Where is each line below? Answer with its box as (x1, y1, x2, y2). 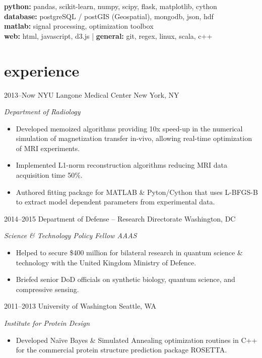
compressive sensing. (16, 283, 79, 294)
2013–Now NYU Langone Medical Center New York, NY (4, 89, 179, 100)
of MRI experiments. (16, 142, 80, 153)
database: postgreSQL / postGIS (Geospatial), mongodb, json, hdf (4, 11, 214, 21)
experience (4, 60, 80, 81)
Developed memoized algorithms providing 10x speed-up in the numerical (16, 123, 243, 133)
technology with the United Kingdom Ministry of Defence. (16, 257, 196, 267)
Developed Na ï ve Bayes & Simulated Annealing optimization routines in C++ (16, 334, 257, 345)
